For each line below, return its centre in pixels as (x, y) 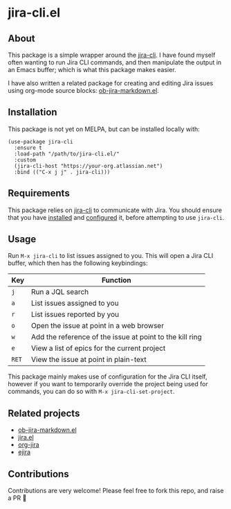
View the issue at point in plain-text (89, 360)
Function (117, 280)
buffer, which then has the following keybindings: (78, 263)
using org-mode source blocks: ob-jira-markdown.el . (84, 90)
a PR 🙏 (17, 498)
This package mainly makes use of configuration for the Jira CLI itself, (108, 377)
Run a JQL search (60, 292)
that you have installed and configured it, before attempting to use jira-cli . (116, 217)
